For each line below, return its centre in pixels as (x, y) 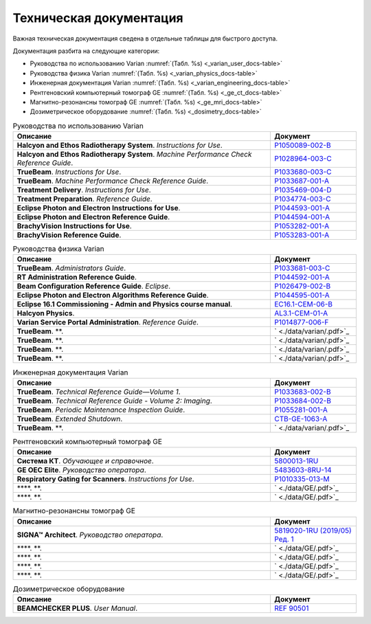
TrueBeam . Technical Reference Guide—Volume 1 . (99, 392)
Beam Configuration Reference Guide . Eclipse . (94, 287)
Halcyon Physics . (46, 313)
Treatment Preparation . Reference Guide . (85, 199)
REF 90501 (291, 608)
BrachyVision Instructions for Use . (74, 226)
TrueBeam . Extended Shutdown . (70, 419)
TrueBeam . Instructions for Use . (69, 172)
